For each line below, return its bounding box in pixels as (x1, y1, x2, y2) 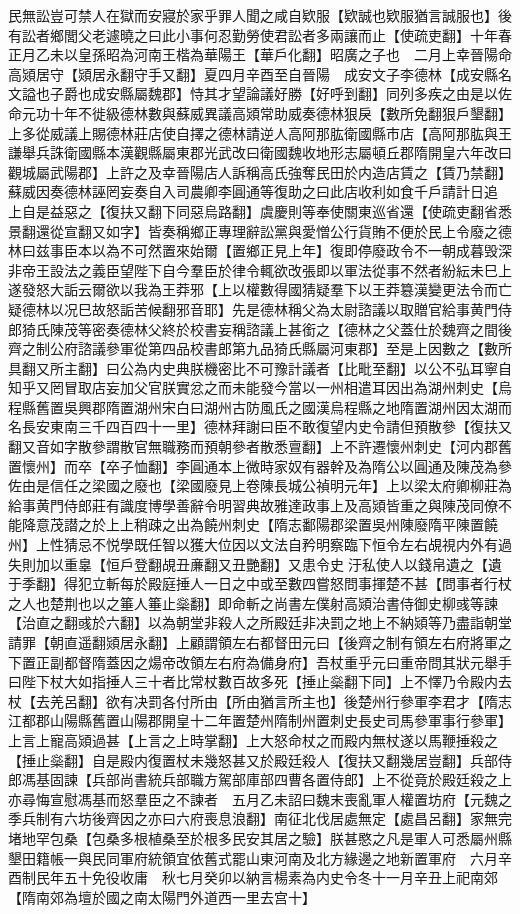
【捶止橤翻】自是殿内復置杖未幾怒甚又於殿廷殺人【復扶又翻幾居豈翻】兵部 (8, 749, 498, 770)
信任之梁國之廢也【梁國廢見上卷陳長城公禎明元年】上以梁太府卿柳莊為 (49, 475, 512, 496)
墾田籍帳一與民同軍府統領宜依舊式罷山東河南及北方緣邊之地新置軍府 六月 (8, 847, 498, 868)
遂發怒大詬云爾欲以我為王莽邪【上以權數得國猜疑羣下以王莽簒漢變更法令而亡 (8, 279, 512, 300)
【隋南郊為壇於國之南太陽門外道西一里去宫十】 (8, 886, 316, 907)
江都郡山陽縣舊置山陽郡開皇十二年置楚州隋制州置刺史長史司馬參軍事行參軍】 (8, 710, 512, 731)
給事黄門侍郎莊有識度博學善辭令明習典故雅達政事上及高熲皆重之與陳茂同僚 (8, 494, 498, 515)
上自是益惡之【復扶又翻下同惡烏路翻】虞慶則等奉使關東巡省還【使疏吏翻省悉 (8, 200, 512, 221)
